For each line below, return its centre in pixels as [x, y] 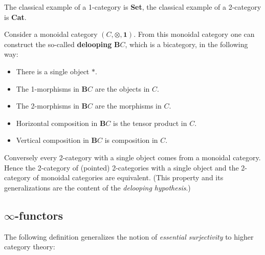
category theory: [30, 247]
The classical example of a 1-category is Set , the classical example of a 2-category [133, 7]
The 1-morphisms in [48, 88]
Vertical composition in [52, 140]
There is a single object [53, 71]
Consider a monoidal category [51, 34]
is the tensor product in [150, 123]
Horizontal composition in [57, 123]
